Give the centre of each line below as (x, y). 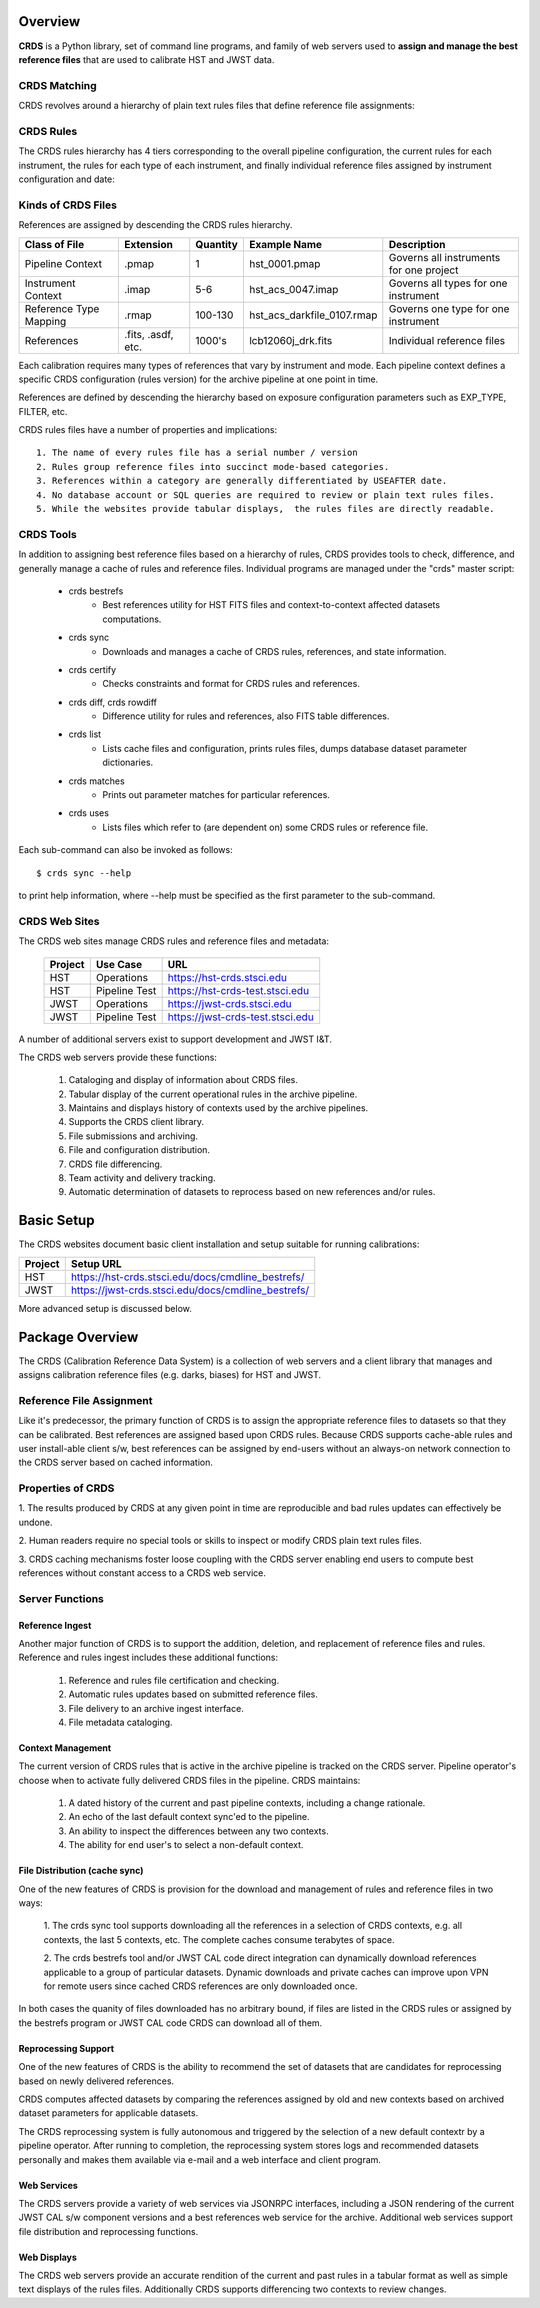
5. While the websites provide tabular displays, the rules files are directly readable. (265, 509)
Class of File (54, 244)
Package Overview (78, 1336)
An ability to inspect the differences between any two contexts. (198, 1831)
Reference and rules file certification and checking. (174, 1680)
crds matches (96, 781)
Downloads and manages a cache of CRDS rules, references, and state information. (274, 651)
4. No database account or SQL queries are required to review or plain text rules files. (265, 494)
